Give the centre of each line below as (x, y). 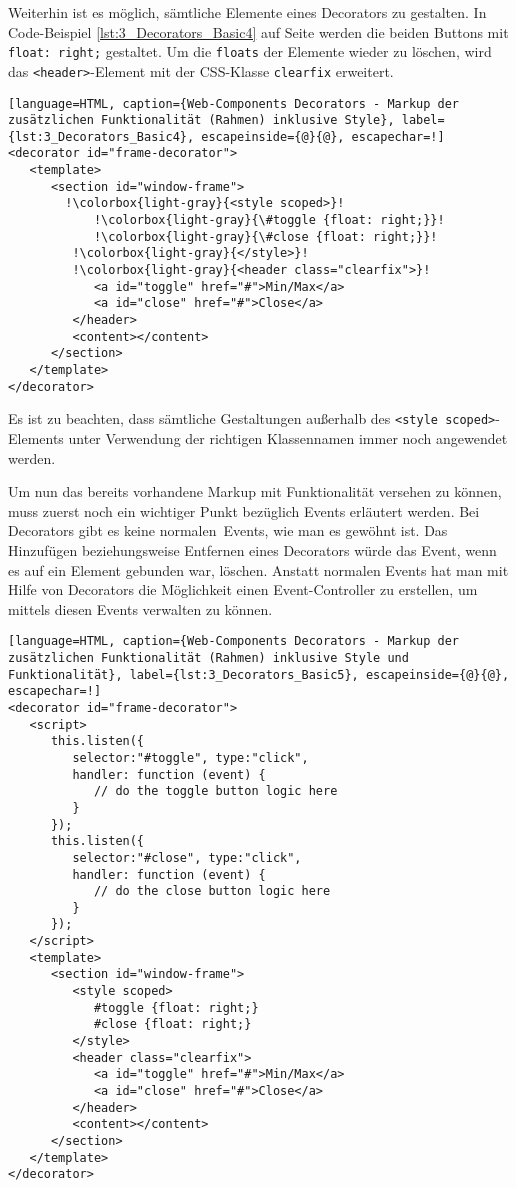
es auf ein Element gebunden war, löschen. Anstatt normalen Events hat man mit (258, 569)
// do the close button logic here (212, 891)
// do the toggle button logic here (215, 791)
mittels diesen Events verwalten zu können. (140, 608)
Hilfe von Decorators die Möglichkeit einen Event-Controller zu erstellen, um (243, 589)
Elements (36, 437)
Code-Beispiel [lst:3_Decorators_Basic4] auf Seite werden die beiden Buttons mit (258, 31)
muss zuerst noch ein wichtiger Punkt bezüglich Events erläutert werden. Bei (244, 510)
